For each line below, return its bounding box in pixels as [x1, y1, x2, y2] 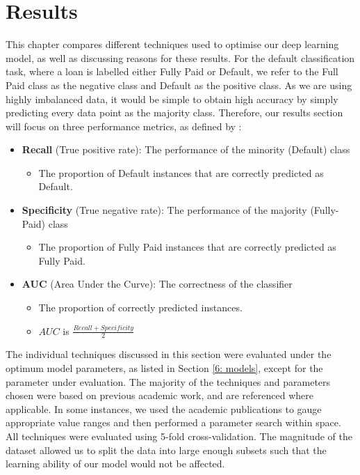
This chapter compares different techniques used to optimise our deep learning [6, 37, 339, 52]
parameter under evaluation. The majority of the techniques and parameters [6, 374, 331, 389]
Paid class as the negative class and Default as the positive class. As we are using [6, 77, 352, 92]
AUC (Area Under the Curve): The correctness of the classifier [22, 277, 293, 291]
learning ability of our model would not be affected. [6, 456, 225, 471]
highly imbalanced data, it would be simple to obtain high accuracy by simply [6, 91, 338, 106]
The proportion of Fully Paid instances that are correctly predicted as [38, 240, 336, 254]
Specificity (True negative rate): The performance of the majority [22, 203, 307, 217]
